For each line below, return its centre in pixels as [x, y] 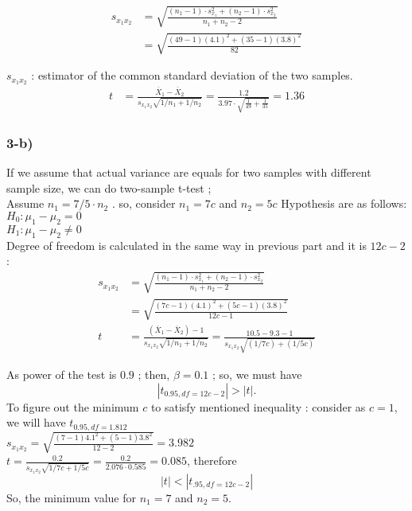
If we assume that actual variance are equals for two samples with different [189, 172]
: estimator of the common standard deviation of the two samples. [192, 75]
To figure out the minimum [73, 406]
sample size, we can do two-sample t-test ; [109, 187]
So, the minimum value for [71, 497]
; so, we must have [257, 374]
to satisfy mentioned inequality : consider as [258, 406]
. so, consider [144, 203]
